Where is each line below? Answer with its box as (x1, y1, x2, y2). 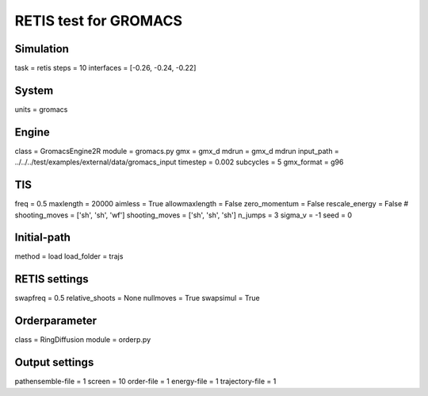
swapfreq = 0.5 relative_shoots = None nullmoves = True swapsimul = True (14, 294, 261, 303)
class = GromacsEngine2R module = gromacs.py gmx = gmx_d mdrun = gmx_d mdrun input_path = (14, 146, 340, 156)
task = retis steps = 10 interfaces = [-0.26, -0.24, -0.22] (14, 63, 197, 73)
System (14, 83, 54, 97)
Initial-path (14, 231, 71, 244)
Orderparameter (14, 314, 97, 328)
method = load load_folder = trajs (14, 252, 124, 261)
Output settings (14, 356, 94, 369)
